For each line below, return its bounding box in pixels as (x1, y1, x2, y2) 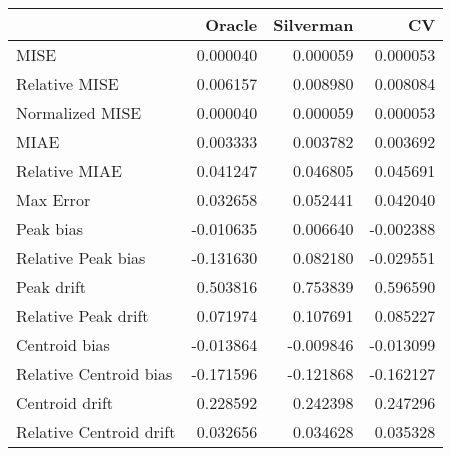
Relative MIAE (16, 159, 122, 182)
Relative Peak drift (16, 304, 149, 327)
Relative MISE (16, 72, 119, 95)
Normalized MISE (16, 101, 142, 124)
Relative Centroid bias (16, 362, 173, 385)
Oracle (205, 13, 258, 36)
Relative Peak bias (16, 246, 146, 269)
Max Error (16, 188, 91, 211)
